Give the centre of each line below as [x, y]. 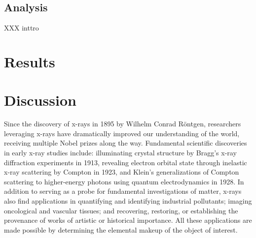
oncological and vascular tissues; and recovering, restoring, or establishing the [121, 210]
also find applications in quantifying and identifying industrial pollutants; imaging [128, 201]
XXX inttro [21, 28]
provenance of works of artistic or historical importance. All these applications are [128, 220]
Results [30, 61]
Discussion [40, 100]
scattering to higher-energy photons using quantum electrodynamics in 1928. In [124, 181]
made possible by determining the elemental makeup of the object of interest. [121, 229]
